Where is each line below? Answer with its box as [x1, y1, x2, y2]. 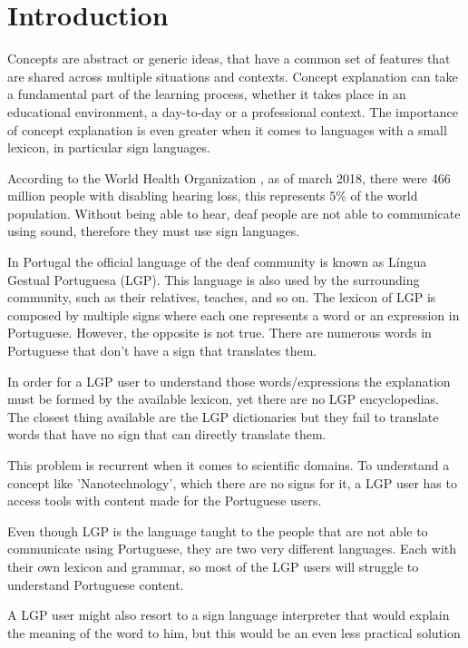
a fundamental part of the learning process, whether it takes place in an [7, 84, 406, 103]
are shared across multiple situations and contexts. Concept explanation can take [7, 66, 458, 85]
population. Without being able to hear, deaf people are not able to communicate [7, 203, 461, 222]
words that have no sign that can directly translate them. [7, 425, 327, 444]
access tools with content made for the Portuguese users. [7, 491, 322, 510]
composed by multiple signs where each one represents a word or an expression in [7, 305, 460, 324]
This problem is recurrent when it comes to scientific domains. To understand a [7, 456, 450, 474]
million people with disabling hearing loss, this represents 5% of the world [7, 186, 418, 205]
